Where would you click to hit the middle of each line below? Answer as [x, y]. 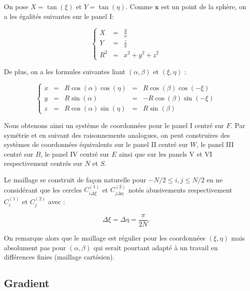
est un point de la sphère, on [204, 6]
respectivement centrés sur [43, 163]
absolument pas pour [35, 247]
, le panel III [215, 144]
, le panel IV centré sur [75, 154]
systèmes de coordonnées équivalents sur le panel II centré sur [96, 144]
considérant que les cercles [43, 189]
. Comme [139, 6]
